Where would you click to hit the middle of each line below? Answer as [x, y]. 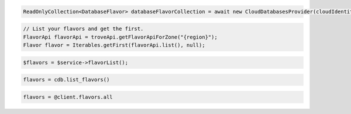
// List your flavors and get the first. [83, 29]
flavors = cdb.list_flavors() [66, 80]
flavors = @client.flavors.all [68, 97]
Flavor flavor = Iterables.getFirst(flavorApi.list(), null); [114, 45]
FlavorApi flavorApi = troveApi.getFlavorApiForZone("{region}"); [120, 37]
